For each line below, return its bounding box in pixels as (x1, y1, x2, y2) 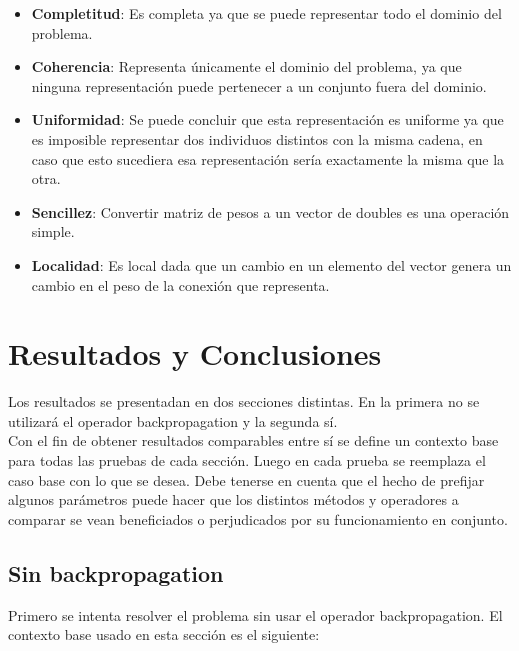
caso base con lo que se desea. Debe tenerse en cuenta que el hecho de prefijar (8, 469, 485, 490)
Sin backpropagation (8, 557, 224, 588)
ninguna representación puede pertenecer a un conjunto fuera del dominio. (31, 75, 487, 96)
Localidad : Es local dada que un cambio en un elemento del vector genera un (31, 254, 512, 275)
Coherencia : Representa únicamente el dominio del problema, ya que (31, 56, 462, 77)
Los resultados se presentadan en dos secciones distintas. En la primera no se (8, 391, 480, 412)
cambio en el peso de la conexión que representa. (31, 274, 330, 295)
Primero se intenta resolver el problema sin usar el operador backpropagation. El (8, 604, 503, 625)
